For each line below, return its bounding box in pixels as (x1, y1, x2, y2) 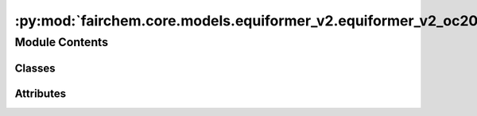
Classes (14, 61, 56, 75)
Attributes (14, 87, 67, 100)
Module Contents (14, 35, 109, 49)
